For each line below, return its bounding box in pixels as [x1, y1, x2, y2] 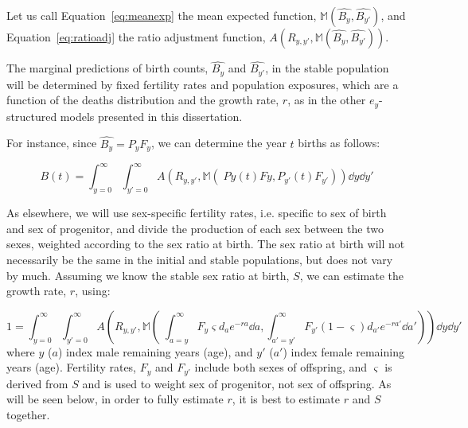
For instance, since [6, 134, 97, 151]
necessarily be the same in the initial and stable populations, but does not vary [6, 251, 393, 268]
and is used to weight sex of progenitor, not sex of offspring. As [82, 375, 392, 391]
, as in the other [287, 91, 366, 108]
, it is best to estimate [232, 391, 340, 407]
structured [6, 107, 57, 124]
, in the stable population [265, 60, 389, 76]
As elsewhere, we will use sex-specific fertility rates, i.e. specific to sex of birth [6, 204, 387, 221]
